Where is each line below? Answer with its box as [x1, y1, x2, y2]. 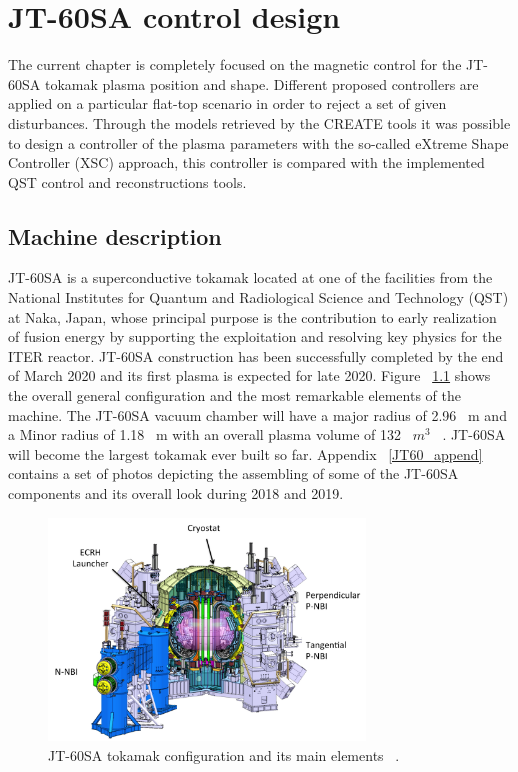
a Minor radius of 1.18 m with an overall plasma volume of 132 [8, 424, 402, 445]
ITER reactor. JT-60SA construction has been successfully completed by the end [8, 345, 504, 366]
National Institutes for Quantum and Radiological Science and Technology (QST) [8, 287, 509, 308]
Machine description [8, 220, 222, 251]
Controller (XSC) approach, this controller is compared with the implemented [8, 152, 485, 173]
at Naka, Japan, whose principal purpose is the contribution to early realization [8, 306, 497, 327]
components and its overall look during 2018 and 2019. [8, 483, 344, 504]
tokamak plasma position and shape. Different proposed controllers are [44, 73, 479, 94]
